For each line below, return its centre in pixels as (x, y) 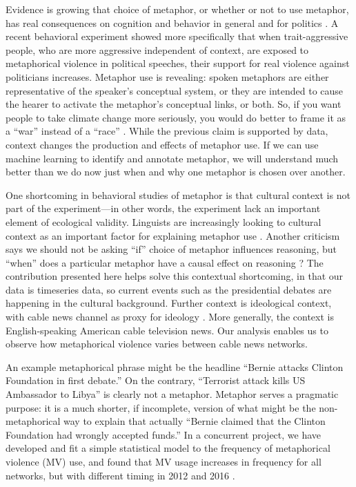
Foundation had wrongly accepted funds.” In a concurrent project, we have (164, 434)
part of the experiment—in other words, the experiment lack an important (163, 208)
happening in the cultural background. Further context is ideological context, (169, 303)
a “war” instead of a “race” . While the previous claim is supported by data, (167, 131)
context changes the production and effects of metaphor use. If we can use (162, 144)
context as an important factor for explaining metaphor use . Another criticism (173, 235)
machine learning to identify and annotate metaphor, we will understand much (172, 158)
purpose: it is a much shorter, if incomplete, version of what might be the (161, 407)
